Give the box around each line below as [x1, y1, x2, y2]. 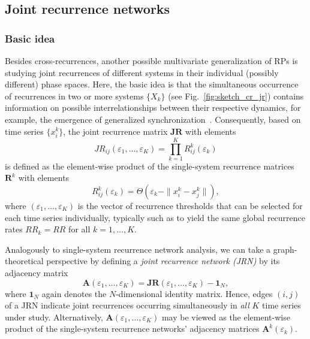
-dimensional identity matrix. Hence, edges [116, 287, 273, 299]
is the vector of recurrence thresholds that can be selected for [77, 199, 303, 212]
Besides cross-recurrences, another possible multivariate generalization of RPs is [5, 55, 298, 66]
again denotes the [41, 287, 107, 299]
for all [68, 223, 91, 235]
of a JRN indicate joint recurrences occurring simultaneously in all [5, 299, 249, 311]
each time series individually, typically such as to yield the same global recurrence [5, 211, 306, 223]
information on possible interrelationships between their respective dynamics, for [5, 101, 301, 114]
